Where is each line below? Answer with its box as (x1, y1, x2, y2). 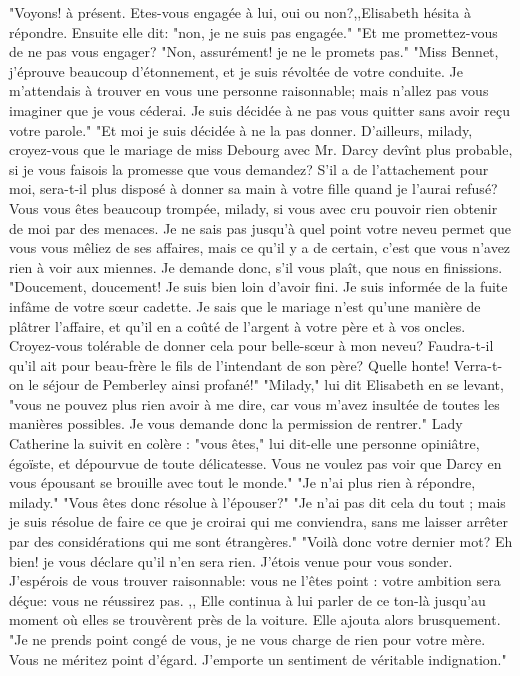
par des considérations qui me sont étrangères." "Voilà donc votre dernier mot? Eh (9, 531, 513, 552)
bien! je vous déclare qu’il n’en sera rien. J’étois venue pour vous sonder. (9, 550, 453, 571)
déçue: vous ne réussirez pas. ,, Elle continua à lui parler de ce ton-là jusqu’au (9, 589, 486, 610)
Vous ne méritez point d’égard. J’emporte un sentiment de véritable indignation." (9, 648, 507, 669)
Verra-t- (453, 354, 503, 375)
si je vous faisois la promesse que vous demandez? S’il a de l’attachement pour (9, 158, 489, 179)
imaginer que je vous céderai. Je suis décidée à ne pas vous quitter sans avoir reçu (9, 99, 510, 120)
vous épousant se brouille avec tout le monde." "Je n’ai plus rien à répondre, (9, 472, 476, 493)
